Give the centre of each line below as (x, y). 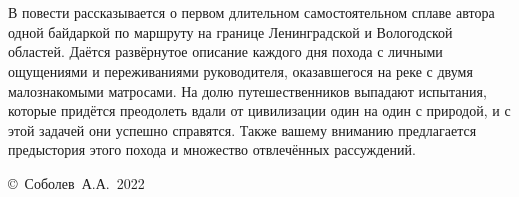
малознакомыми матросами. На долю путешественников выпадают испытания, (247, 90)
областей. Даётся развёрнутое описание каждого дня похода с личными (225, 51)
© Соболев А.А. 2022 (76, 182)
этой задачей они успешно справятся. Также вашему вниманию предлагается (242, 129)
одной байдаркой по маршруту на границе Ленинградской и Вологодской (230, 31)
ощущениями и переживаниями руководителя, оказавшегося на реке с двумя (240, 70)
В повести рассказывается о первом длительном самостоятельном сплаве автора (251, 12)
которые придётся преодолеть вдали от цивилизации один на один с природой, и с (259, 110)
